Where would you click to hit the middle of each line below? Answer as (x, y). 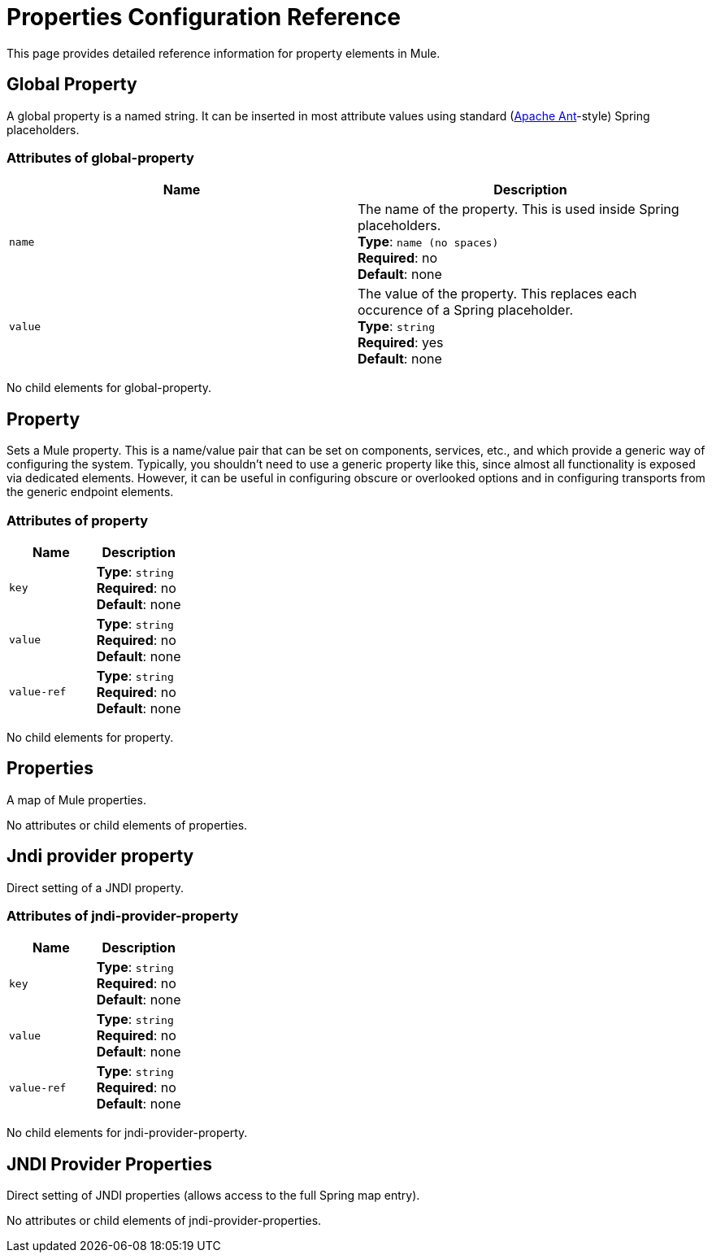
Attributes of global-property (100, 157)
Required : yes (401, 343)
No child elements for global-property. (109, 388)
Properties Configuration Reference (204, 17)
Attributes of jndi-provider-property (123, 916)
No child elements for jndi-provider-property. (127, 1133)
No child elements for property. (90, 737)
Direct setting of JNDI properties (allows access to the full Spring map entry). (213, 1196)
